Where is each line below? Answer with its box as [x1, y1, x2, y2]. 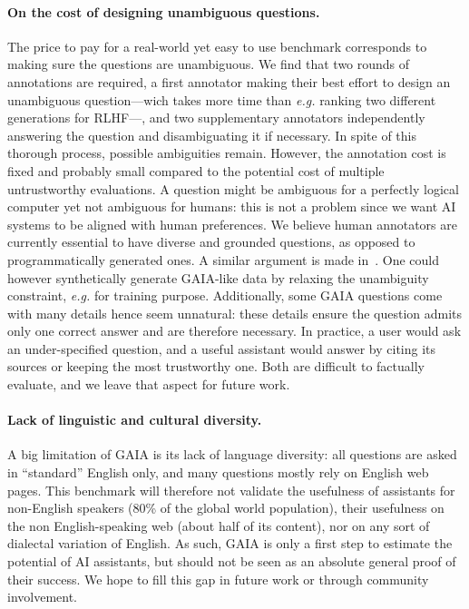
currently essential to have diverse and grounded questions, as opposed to [7, 232, 415, 251]
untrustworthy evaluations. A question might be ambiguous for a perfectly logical [7, 179, 459, 198]
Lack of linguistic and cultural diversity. [7, 410, 262, 429]
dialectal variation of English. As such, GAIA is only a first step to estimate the [7, 534, 453, 553]
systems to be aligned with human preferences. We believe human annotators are [7, 214, 457, 233]
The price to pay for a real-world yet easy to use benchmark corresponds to [7, 36, 427, 55]
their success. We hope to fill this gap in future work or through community [7, 569, 429, 588]
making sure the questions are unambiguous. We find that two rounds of [7, 54, 410, 74]
